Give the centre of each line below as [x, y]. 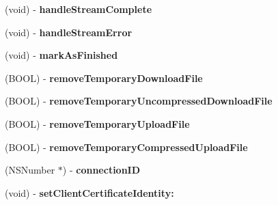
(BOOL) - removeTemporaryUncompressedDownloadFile [139, 101]
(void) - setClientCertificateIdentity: [89, 192]
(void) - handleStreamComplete [79, 9]
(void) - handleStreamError [69, 32]
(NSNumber [30, 170]
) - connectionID [101, 170]
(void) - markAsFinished [61, 55]
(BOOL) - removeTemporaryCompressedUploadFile [126, 147]
